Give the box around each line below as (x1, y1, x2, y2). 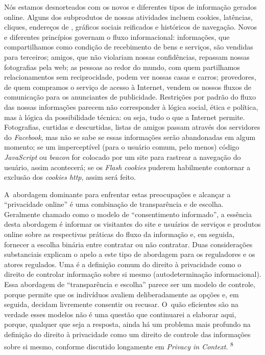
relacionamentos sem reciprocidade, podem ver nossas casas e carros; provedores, (4, 72, 256, 82)
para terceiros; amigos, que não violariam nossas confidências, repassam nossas (4, 51, 250, 62)
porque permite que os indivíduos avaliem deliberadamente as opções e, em (4, 289, 239, 299)
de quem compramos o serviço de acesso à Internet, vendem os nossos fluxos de (4, 81, 252, 92)
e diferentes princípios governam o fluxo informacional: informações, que (4, 31, 230, 42)
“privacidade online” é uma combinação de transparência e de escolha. (4, 199, 224, 209)
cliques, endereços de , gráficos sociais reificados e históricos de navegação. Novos (4, 21, 257, 32)
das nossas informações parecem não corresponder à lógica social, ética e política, (4, 101, 258, 112)
